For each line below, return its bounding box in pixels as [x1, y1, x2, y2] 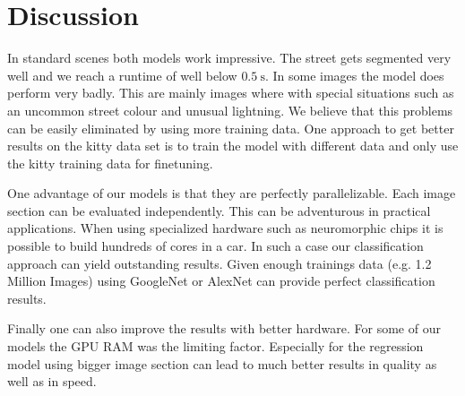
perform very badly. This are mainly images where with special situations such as [7, 83, 454, 102]
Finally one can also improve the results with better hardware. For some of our [7, 319, 441, 338]
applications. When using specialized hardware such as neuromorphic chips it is [7, 219, 443, 237]
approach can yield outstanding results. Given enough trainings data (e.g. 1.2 [7, 254, 432, 272]
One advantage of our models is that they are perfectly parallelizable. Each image [7, 184, 456, 202]
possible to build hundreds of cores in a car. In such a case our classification [7, 237, 424, 255]
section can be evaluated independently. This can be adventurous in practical [7, 201, 431, 220]
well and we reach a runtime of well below [7, 65, 237, 84]
